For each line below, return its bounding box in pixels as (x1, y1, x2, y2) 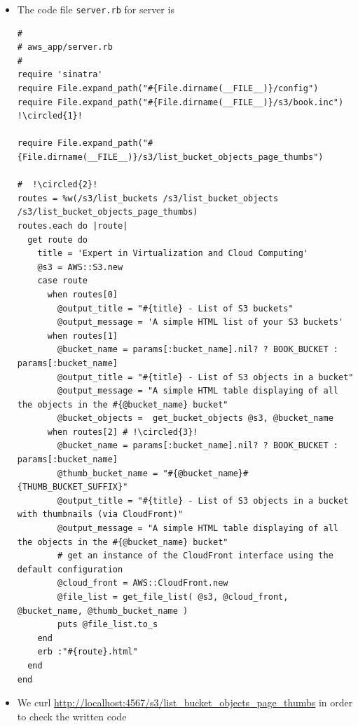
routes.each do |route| (17, 220, 128, 231)
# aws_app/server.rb (17, 42, 113, 53)
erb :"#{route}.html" (37, 647, 138, 657)
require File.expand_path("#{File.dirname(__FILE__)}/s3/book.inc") (17, 97, 344, 107)
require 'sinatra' (17, 69, 103, 80)
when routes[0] (47, 289, 118, 300)
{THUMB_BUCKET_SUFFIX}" (17, 482, 128, 492)
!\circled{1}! (17, 111, 83, 121)
